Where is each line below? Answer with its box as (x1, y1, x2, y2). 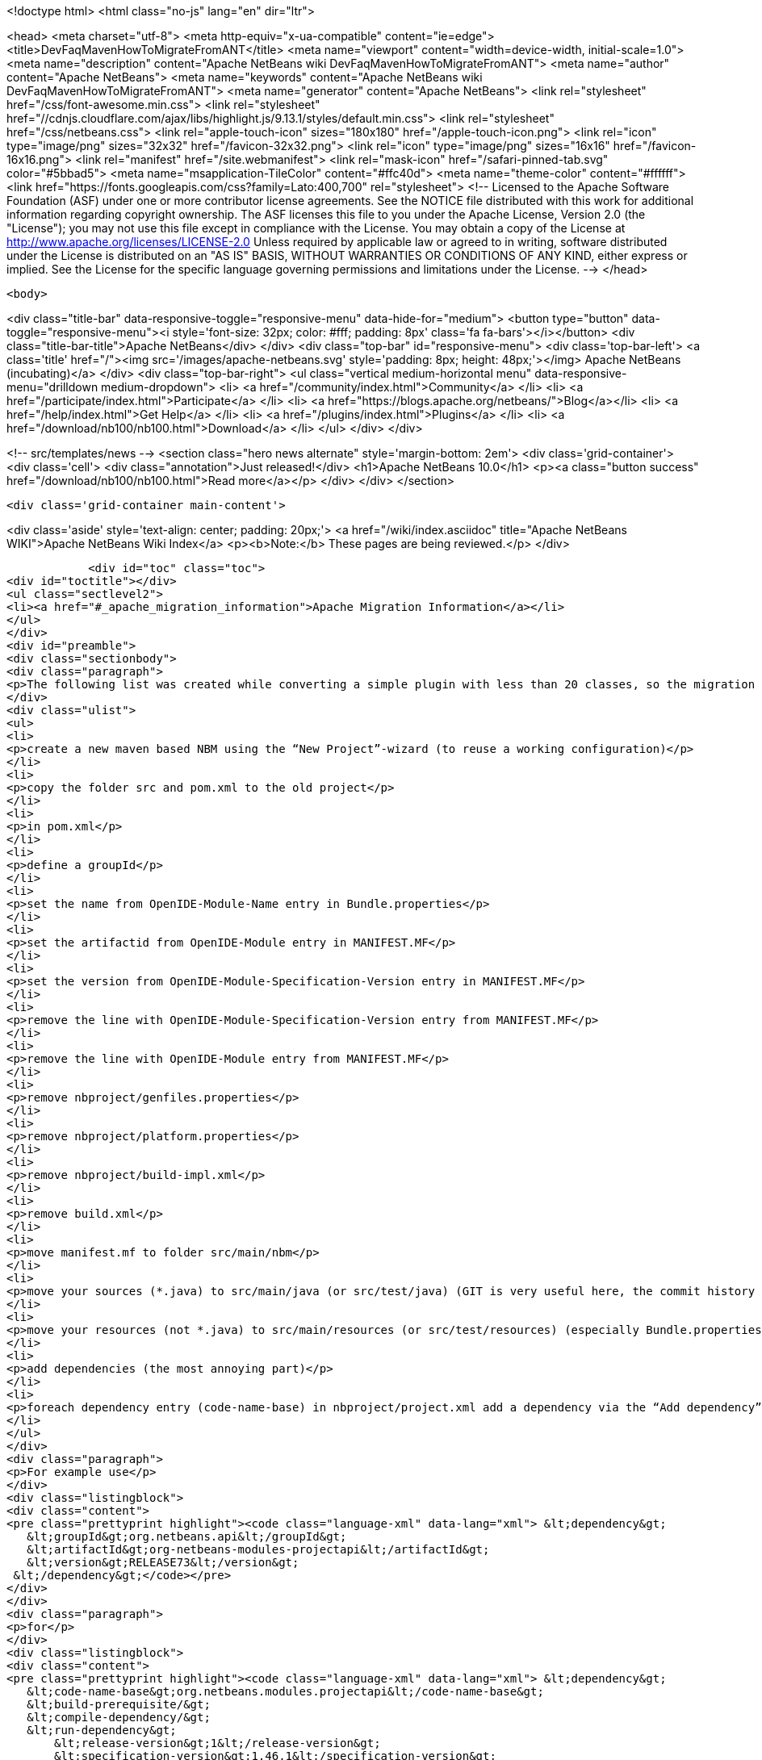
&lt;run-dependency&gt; (27, 1724, 177, 1737)
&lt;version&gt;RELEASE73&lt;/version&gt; (27, 1556, 299, 1569)
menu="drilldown (6, 380, 98, 394)
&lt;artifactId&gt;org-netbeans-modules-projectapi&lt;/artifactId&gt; (27, 1543, 490, 1556)
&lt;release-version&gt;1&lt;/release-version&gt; (54, 1737, 381, 1750)
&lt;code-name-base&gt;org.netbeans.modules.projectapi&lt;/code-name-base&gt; (27, 1685, 544, 1698)
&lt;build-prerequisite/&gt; (27, 1698, 211, 1711)
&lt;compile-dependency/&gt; (27, 1711, 211, 1724)
